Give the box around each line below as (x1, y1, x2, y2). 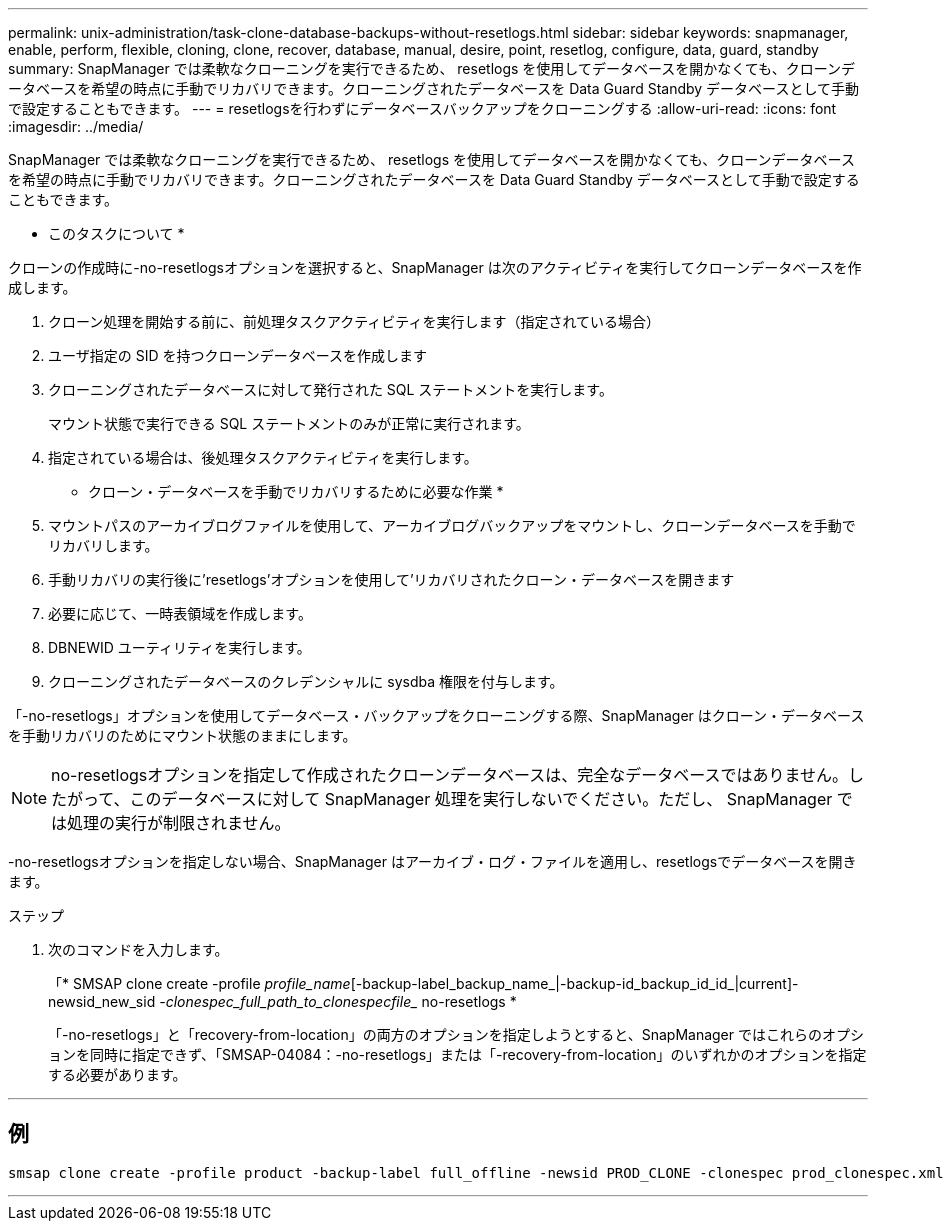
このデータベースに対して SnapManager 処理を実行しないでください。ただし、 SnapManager (129, 789, 833, 809)
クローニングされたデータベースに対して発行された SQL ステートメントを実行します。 (48, 381, 613, 398)
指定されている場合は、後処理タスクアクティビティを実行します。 (48, 449, 478, 466)
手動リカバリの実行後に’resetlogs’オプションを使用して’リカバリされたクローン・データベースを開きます (48, 571, 735, 588)
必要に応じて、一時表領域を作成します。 (48, 605, 312, 622)
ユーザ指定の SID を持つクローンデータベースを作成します (48, 347, 428, 364)
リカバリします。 (48, 537, 159, 554)
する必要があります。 (48, 1066, 187, 1083)
